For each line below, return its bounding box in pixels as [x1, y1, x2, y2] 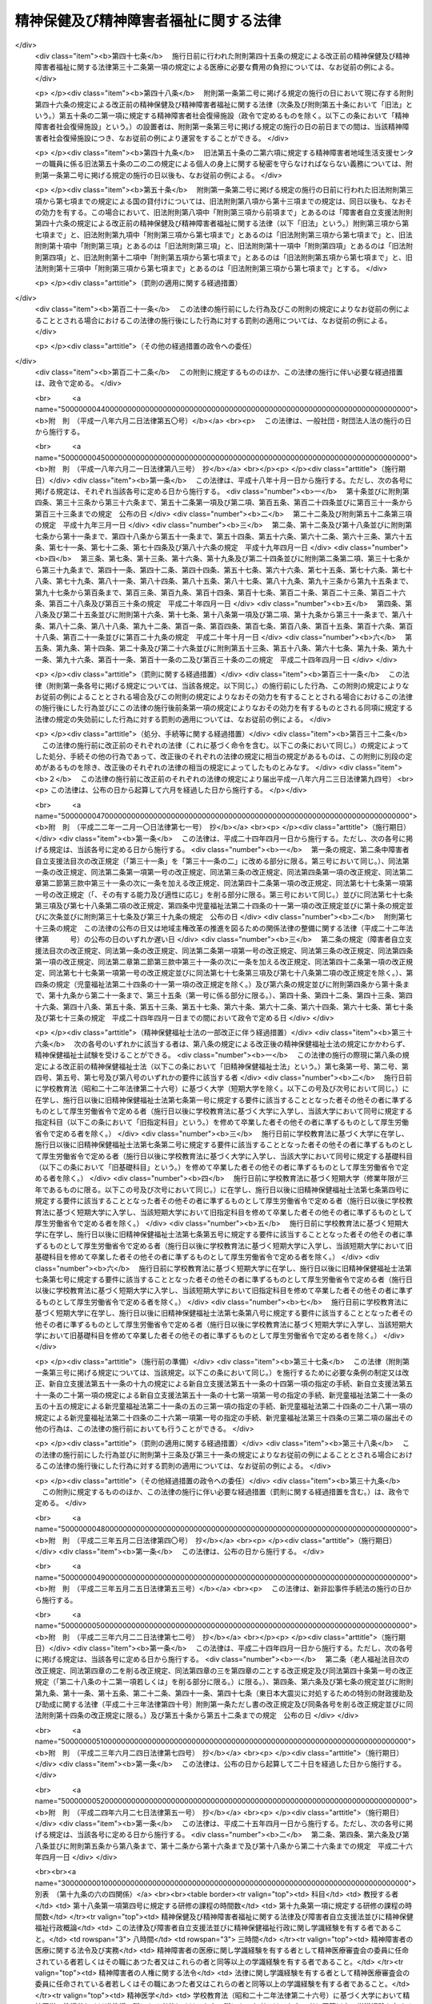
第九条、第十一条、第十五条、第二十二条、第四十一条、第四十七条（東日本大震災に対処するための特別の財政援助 [34, 1688, 406, 1698]
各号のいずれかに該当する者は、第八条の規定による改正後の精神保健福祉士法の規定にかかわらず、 [88, 1039, 410, 1048]
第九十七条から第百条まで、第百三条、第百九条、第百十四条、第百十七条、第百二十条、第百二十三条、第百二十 [34, 588, 399, 597]
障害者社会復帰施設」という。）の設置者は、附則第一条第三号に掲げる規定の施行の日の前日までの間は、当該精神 [34, 122, 403, 131]
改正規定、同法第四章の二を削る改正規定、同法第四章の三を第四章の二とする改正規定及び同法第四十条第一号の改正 [34, 1666, 414, 1675]
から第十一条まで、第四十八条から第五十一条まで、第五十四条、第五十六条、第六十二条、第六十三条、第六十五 [48, 531, 413, 541]
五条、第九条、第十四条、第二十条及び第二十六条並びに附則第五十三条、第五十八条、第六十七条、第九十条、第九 [34, 644, 406, 653]
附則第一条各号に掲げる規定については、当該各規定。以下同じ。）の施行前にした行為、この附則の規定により [48, 681, 403, 690]
